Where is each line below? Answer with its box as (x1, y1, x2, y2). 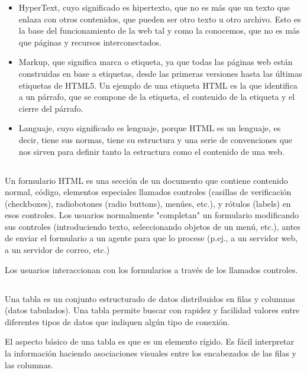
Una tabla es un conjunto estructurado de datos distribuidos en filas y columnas (5, 292, 295, 304)
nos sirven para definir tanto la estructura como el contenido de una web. (18, 145, 285, 157)
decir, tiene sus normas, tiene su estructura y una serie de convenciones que (18, 133, 293, 145)
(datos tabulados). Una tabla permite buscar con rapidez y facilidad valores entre (5, 304, 300, 316)
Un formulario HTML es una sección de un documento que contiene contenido (5, 174, 288, 186)
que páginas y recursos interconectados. (18, 35, 161, 48)
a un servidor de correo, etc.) (5, 244, 110, 256)
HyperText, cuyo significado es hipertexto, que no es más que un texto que (18, 1, 290, 13)
